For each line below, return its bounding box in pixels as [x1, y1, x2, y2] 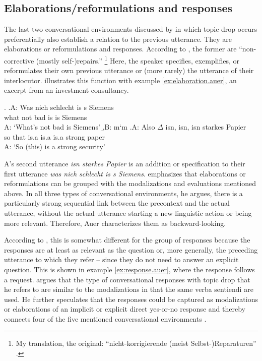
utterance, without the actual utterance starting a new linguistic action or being [4, 207, 252, 218]
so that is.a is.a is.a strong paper [4, 131, 105, 142]
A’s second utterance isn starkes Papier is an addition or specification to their [4, 158, 245, 168]
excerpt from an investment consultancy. [4, 85, 129, 95]
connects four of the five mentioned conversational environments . [4, 313, 207, 324]
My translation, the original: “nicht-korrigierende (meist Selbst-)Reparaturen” [16, 338, 256, 348]
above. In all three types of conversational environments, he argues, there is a [4, 188, 243, 198]
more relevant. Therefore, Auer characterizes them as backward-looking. [4, 217, 226, 228]
